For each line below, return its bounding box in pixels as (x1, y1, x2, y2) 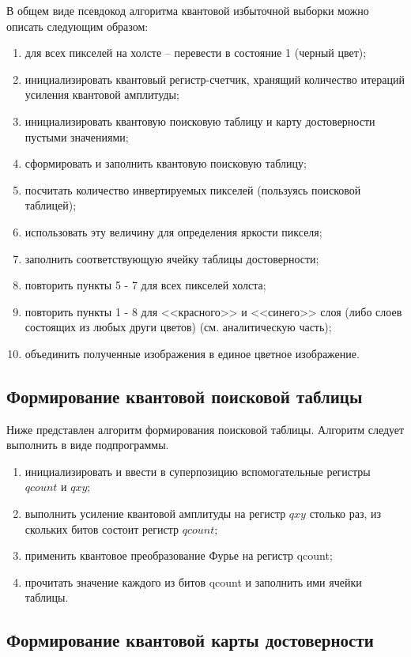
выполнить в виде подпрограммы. (6, 436, 169, 453)
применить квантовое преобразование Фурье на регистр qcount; (25, 547, 333, 564)
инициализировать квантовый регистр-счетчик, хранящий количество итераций (25, 70, 405, 87)
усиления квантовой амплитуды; (25, 86, 179, 103)
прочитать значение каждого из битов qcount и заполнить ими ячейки (25, 573, 362, 590)
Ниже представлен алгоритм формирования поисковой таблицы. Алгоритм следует (6, 421, 405, 437)
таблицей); (25, 197, 77, 213)
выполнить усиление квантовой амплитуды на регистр (25, 505, 286, 522)
